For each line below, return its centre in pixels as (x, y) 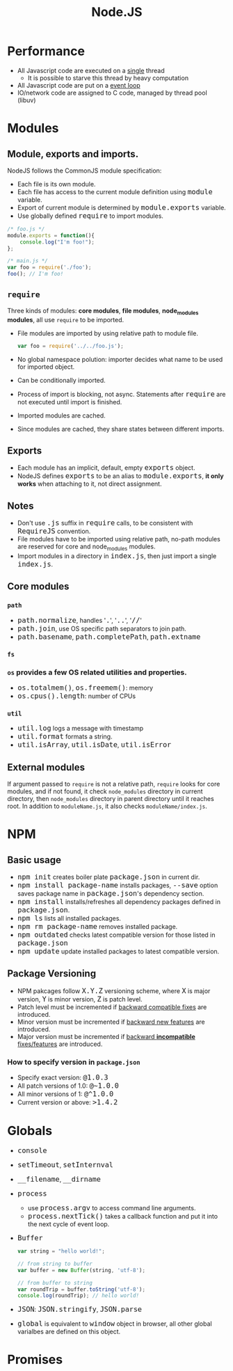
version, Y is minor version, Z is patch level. (80, 999)
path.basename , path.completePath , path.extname (109, 636)
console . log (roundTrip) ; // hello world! (78, 1296)
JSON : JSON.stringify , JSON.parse (80, 1309)
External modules (46, 767)
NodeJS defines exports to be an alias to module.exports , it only (120, 476)
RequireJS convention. (54, 531)
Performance (46, 51)
